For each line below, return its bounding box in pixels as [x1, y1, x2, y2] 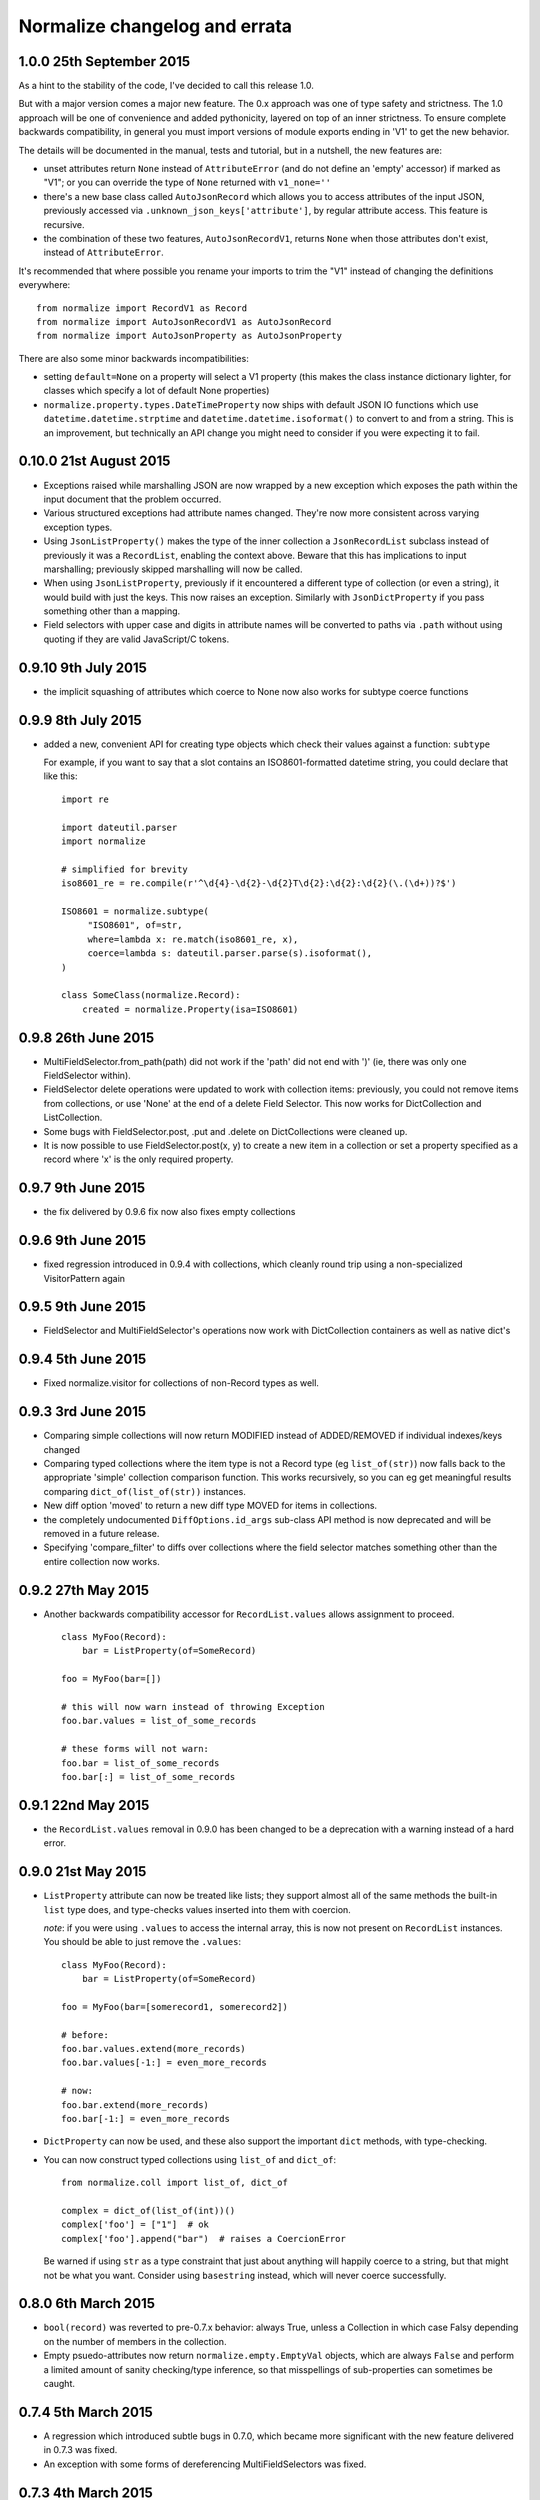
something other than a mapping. [43, 605, 181, 617]
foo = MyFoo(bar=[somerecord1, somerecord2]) [61, 2001, 289, 2012]
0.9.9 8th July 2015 [18, 711, 142, 729]
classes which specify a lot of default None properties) [43, 385, 270, 397]
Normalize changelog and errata [18, 15, 293, 37]
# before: [61, 2029, 109, 2040]
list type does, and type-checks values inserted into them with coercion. [43, 1903, 352, 1915]
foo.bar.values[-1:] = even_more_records [61, 2057, 267, 2069]
